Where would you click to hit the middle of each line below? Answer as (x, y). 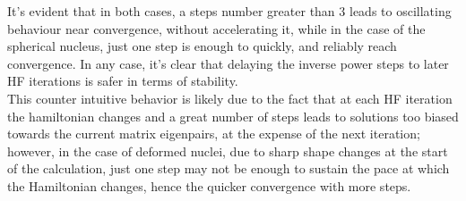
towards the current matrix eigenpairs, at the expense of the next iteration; (214, 134)
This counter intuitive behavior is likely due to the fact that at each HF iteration (230, 98)
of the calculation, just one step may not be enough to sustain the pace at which (229, 168)
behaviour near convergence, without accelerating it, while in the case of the (216, 28)
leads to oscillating (400, 11)
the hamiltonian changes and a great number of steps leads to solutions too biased (233, 116)
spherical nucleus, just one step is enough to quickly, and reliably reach (202, 46)
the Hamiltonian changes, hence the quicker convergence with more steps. (209, 185)
